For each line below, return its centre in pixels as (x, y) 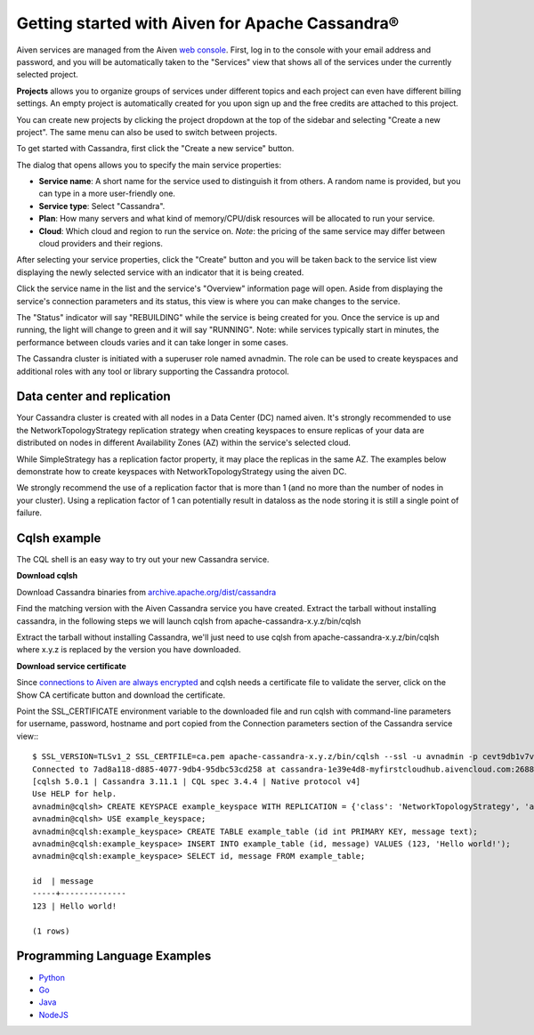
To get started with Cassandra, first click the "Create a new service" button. (155, 149)
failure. (29, 513)
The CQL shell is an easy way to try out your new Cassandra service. (143, 560)
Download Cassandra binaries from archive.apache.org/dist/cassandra (146, 592)
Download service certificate (71, 666)
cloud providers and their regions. (101, 244)
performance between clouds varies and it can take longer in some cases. (153, 342)
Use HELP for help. (75, 794)
